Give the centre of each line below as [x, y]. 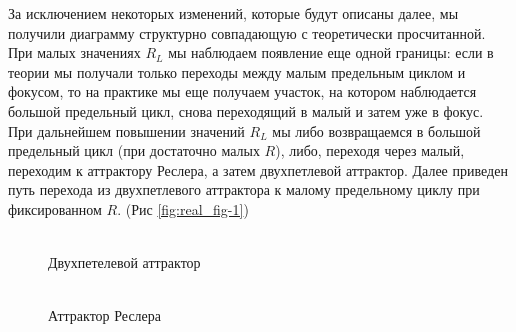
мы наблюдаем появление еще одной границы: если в [331, 52]
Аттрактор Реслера [105, 315]
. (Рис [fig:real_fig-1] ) [183, 208]
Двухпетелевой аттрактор [124, 262]
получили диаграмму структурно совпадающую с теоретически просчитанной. [247, 32]
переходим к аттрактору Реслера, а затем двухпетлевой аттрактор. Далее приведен [258, 169]
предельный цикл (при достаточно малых [134, 150]
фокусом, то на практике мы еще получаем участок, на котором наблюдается [242, 91]
